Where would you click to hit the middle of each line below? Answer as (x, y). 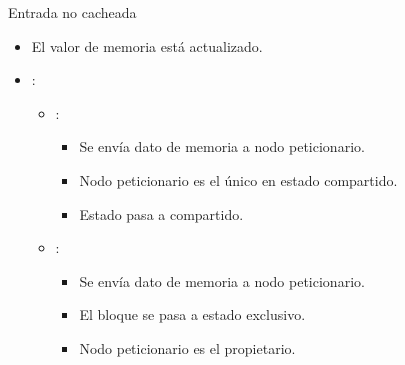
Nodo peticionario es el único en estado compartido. (238, 179)
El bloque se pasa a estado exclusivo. (192, 314)
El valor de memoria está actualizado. (147, 45)
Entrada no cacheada (72, 12)
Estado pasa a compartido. (161, 213)
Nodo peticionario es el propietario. (187, 347)
